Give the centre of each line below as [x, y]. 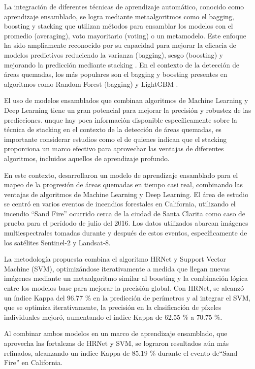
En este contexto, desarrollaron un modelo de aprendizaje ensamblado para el [121, 175]
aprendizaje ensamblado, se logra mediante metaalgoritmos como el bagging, [119, 16]
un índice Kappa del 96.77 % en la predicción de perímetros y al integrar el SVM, [127, 297]
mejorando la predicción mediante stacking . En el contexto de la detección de [122, 64]
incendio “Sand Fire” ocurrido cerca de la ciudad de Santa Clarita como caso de [125, 213]
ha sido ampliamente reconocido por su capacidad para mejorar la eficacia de [120, 45]
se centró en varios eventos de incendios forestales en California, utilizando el [120, 204]
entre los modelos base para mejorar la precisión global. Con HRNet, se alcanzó [124, 288]
